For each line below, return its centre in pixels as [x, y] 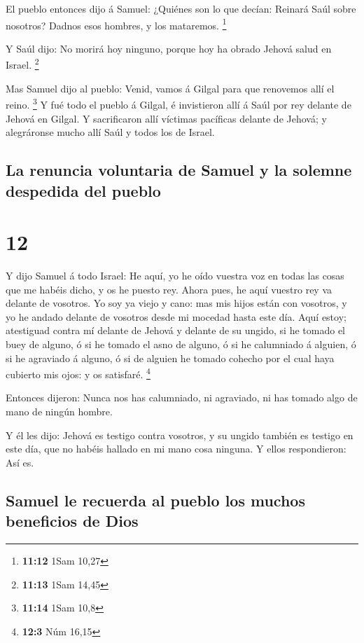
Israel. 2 [22, 64]
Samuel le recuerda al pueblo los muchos [155, 500]
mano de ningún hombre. [59, 412]
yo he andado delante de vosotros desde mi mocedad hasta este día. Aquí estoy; [176, 316]
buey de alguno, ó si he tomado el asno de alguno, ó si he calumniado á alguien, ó [181, 344]
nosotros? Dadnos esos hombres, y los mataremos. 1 [116, 24]
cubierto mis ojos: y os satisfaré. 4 [78, 373]
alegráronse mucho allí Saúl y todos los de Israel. [110, 132]
